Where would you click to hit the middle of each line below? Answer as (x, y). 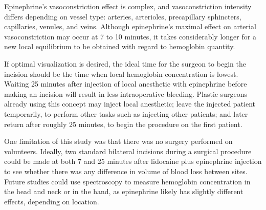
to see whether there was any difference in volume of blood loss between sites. (126, 171)
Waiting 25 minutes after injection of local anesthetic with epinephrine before (126, 84)
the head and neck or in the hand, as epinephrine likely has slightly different (124, 191)
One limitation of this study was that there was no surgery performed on (118, 141)
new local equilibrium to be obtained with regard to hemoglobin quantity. (120, 46)
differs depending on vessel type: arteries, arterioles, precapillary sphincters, (123, 16)
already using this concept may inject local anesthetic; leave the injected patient (130, 104)
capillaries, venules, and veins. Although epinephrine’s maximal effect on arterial (130, 26)
